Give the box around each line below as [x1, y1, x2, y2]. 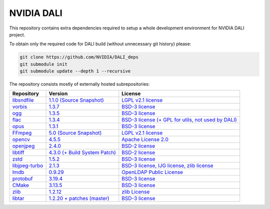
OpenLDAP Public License [121, 169, 183, 176]
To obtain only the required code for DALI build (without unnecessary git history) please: [9, 41, 191, 47]
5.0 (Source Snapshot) [48, 130, 102, 137]
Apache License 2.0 [121, 136, 168, 143]
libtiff [12, 149, 24, 156]
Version [48, 90, 68, 97]
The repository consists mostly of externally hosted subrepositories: [9, 81, 150, 87]
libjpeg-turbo [12, 162, 43, 169]
